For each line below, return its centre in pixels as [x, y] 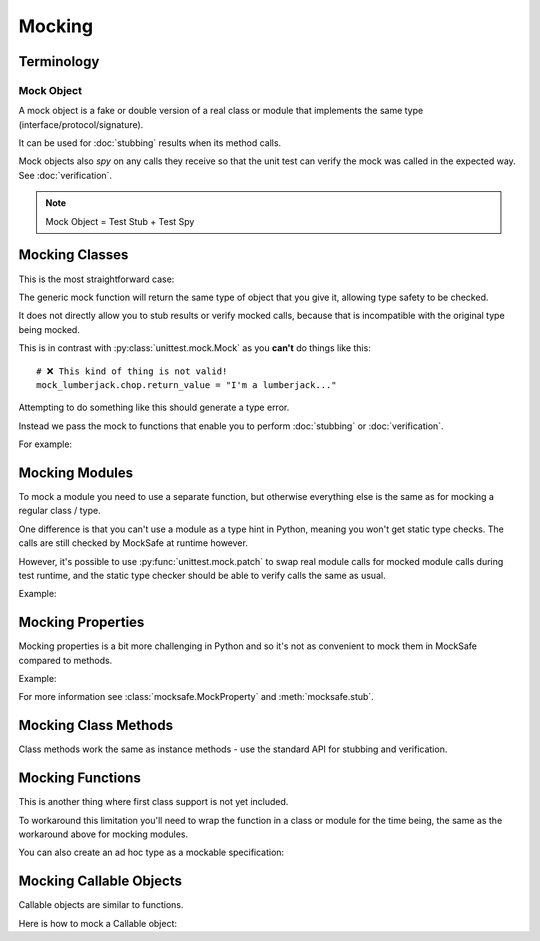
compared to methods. [65, 660]
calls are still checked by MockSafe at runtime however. [133, 543]
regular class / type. [59, 511]
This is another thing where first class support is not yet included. [153, 802]
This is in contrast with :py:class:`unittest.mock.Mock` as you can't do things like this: [195, 348]
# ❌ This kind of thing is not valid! [132, 371]
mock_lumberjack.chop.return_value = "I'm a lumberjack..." [186, 384]
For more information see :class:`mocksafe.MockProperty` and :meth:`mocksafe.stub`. [196, 697]
